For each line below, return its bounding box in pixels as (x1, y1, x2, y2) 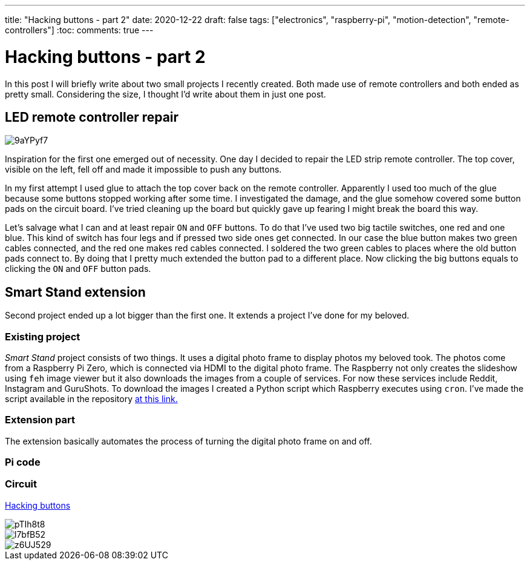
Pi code (5, 456, 41, 469)
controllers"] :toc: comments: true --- (5, 25, 154, 35)
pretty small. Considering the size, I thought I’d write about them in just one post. (5, 88, 326, 99)
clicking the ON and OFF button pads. (5, 263, 151, 274)
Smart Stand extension (5, 284, 146, 300)
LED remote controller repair (5, 109, 179, 125)
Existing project (5, 330, 80, 343)
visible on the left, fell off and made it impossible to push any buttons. (5, 164, 282, 175)
